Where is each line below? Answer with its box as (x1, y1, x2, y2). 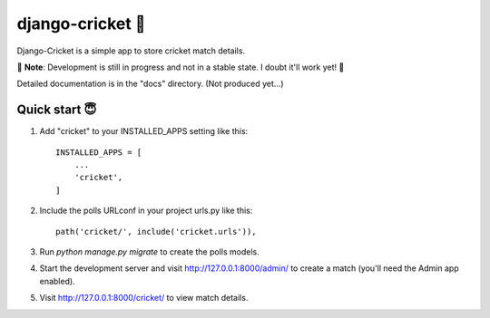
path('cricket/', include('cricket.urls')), (55, 226, 258, 236)
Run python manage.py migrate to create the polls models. (39, 246, 260, 257)
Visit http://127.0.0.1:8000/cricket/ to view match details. (39, 293, 249, 304)
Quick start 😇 (16, 102, 97, 118)
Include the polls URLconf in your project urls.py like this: (39, 205, 253, 217)
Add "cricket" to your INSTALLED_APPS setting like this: (39, 126, 249, 137)
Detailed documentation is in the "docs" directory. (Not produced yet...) (16, 78, 285, 90)
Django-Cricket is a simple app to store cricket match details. (16, 45, 245, 56)
